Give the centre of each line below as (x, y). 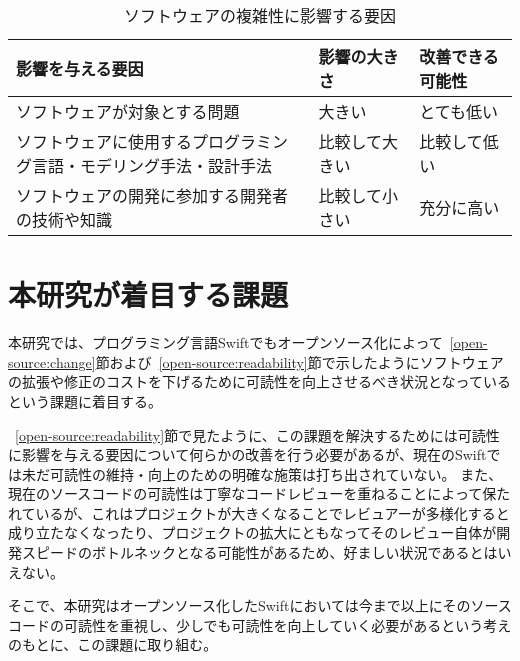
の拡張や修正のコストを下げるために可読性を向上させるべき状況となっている (259, 381)
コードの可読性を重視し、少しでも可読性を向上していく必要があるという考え (260, 624)
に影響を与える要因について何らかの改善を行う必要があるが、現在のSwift (247, 454)
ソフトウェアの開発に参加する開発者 (152, 195)
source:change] (52, 361)
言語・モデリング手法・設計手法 (152, 165)
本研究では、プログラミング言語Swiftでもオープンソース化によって (225, 342)
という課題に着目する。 (85, 400)
